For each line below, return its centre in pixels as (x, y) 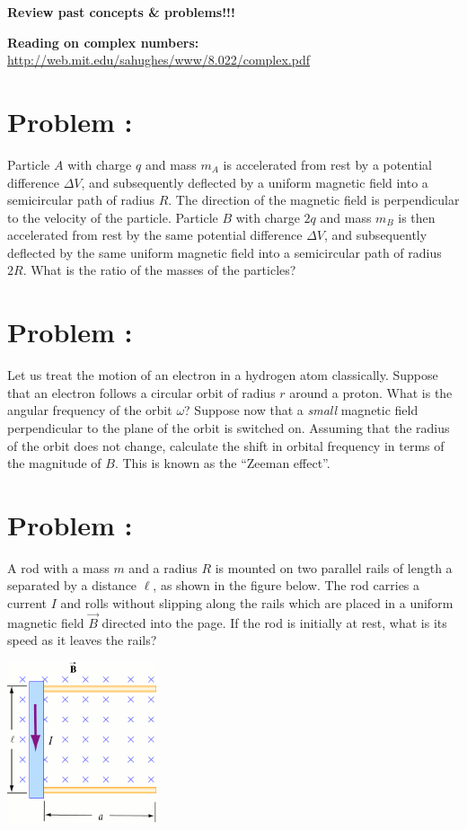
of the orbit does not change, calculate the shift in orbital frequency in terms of (226, 445)
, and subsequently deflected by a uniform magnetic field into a (255, 182)
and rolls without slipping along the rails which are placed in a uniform (257, 603)
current (27, 603)
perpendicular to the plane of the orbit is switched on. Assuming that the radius (229, 427)
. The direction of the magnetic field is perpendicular (314, 200)
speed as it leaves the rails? (82, 640)
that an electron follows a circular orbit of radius (141, 392)
